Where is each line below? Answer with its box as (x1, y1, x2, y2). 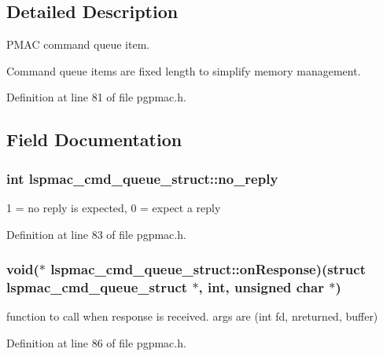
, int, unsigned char (198, 277, 324, 297)
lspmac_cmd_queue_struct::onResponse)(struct (50, 259, 366, 279)
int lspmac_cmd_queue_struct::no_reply (6, 168, 278, 188)
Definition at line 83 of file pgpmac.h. (6, 226, 186, 242)
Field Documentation (6, 127, 182, 152)
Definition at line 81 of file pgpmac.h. (6, 89, 186, 105)
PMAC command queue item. (6, 36, 150, 53)
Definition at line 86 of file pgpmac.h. (6, 334, 186, 350)
